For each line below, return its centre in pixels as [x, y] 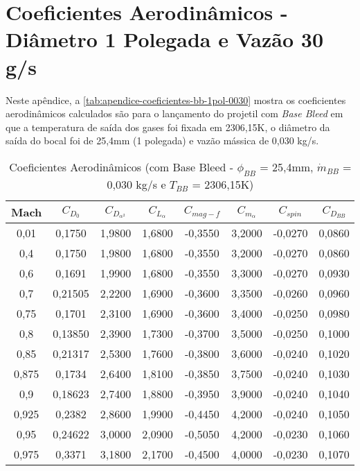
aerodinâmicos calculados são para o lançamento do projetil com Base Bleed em [174, 113]
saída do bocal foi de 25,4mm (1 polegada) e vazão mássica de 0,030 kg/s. [162, 140]
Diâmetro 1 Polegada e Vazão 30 [164, 39]
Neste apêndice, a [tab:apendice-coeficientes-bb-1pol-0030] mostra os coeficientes [176, 100]
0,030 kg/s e [136, 185]
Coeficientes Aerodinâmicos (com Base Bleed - [121, 166]
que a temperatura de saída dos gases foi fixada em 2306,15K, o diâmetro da [168, 127]
